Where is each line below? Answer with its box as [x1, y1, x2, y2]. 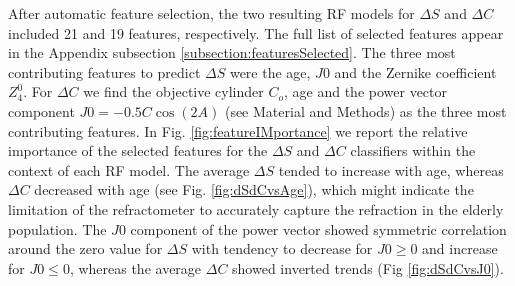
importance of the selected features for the [8, 140, 268, 161]
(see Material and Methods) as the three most [224, 100, 507, 121]
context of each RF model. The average [8, 159, 250, 180]
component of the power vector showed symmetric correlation [130, 218, 507, 239]
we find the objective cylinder [83, 81, 264, 102]
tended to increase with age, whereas [278, 159, 504, 180]
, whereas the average [69, 257, 202, 278]
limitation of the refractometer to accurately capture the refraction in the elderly [8, 198, 504, 219]
